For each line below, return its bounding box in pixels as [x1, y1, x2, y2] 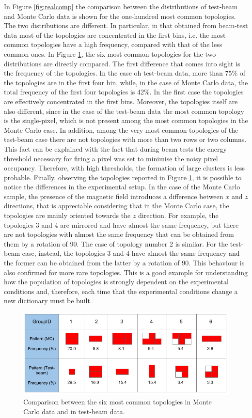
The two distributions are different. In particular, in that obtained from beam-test [4, 20, 248, 31]
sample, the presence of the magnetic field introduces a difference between [4, 191, 223, 201]
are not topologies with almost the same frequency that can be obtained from [4, 229, 234, 239]
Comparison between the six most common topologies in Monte [23, 397, 212, 407]
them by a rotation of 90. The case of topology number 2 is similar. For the [4, 238, 228, 248]
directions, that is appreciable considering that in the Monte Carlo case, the [4, 201, 229, 211]
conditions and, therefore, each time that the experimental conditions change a [4, 286, 238, 296]
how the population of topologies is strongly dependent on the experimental [4, 277, 229, 287]
